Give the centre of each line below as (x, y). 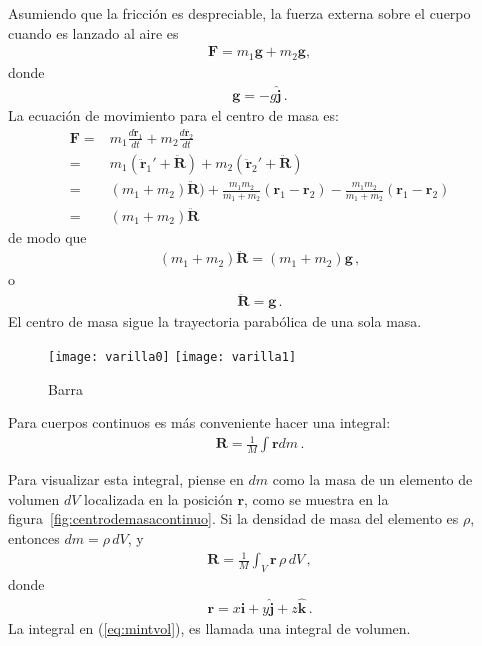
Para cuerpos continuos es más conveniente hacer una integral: (199, 422)
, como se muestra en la (316, 498)
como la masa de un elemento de (372, 479)
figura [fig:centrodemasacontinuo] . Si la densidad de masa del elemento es (233, 518)
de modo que (47, 236)
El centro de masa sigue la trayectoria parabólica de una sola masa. (215, 321)
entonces (34, 538)
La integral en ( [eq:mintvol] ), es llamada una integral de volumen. (209, 627)
